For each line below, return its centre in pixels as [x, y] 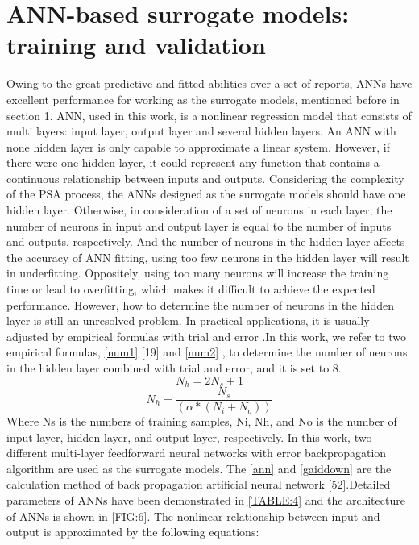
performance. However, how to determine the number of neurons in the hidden [200, 304]
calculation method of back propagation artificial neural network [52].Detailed [199, 484]
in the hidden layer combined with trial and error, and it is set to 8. [174, 368]
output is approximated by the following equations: [133, 532]
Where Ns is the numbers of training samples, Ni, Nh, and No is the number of [202, 421]
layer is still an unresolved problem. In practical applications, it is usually [188, 320]
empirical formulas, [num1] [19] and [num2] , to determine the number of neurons [207, 352]
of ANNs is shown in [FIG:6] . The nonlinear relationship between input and [193, 516]
